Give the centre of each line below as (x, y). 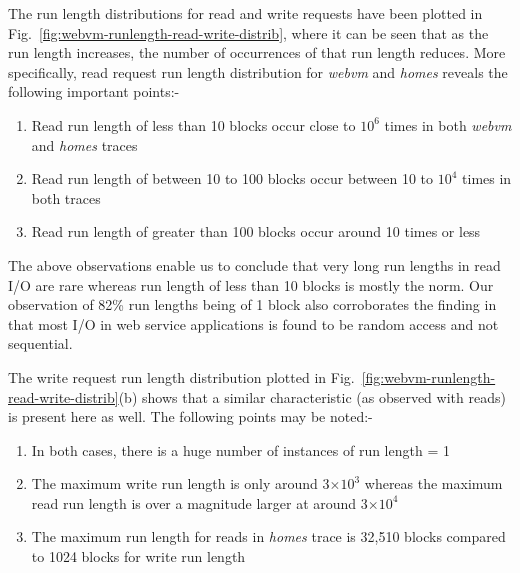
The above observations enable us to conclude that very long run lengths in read (254, 264)
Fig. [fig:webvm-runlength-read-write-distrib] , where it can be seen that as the (248, 32)
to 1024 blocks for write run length (138, 556)
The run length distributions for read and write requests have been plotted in (245, 13)
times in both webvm (448, 124)
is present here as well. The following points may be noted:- (190, 416)
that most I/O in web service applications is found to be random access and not (253, 323)
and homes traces (84, 144)
